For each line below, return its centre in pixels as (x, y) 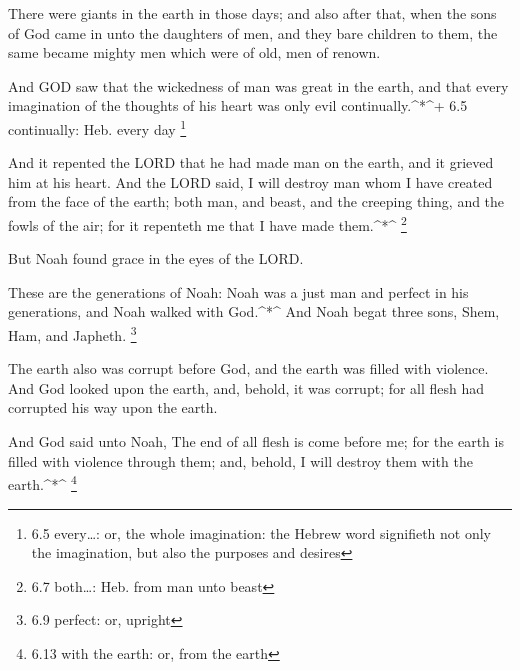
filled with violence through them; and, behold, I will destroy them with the (240, 460)
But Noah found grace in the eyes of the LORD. (156, 258)
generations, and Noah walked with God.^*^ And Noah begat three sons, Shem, (254, 311)
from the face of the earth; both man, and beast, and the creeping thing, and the (256, 201)
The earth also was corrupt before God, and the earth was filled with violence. (248, 368)
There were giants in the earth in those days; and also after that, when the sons (252, 13)
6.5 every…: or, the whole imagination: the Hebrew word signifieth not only (261, 532)
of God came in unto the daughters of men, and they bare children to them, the (253, 32)
